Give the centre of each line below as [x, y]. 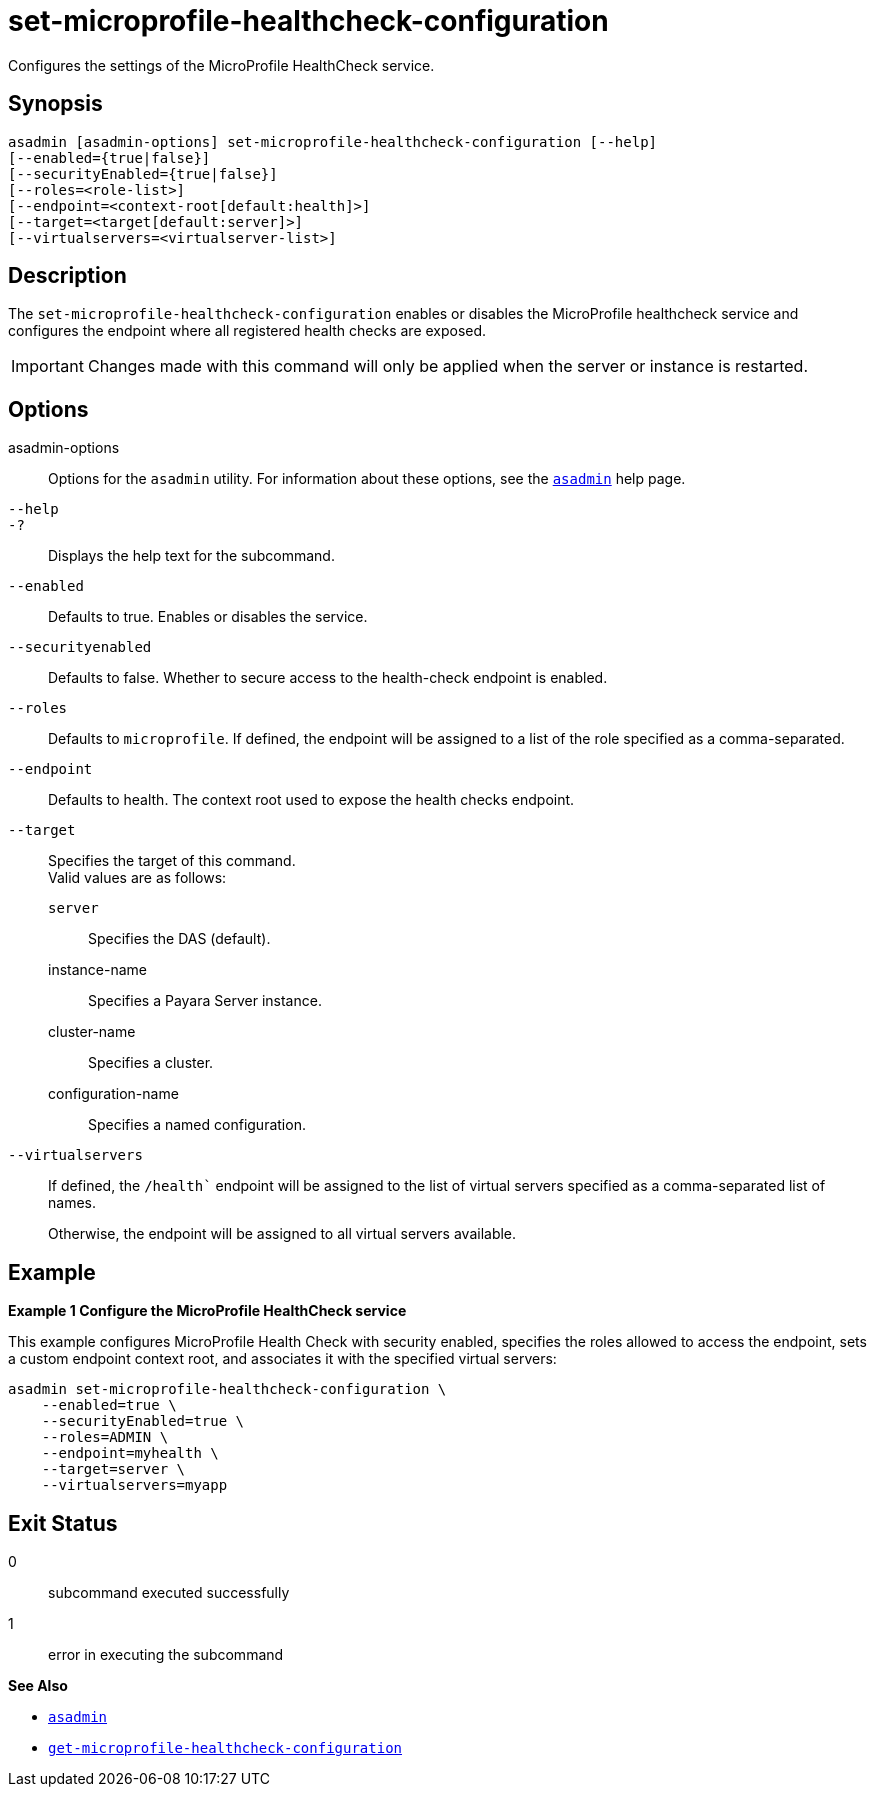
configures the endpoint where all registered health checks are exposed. [247, 331]
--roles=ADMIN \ [105, 1437]
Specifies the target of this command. [172, 861]
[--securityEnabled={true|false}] [143, 173]
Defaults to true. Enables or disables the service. [208, 617]
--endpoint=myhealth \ [130, 1453]
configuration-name [113, 1094]
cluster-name [92, 1032]
